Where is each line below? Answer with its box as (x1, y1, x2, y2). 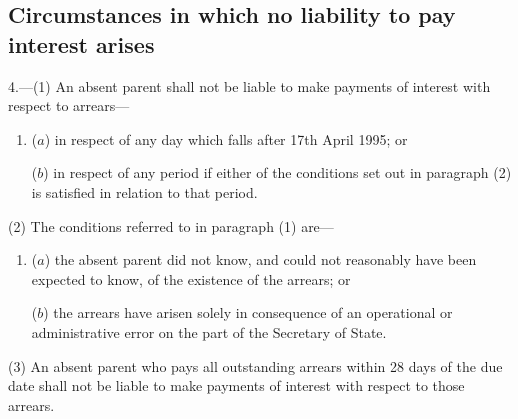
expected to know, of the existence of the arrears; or (31, 268, 351, 289)
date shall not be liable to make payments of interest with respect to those (8, 375, 465, 396)
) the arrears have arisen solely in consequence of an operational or (43, 302, 453, 323)
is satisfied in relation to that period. (31, 181, 258, 202)
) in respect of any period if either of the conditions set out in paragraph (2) (43, 162, 512, 183)
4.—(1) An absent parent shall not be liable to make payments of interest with (8, 75, 491, 96)
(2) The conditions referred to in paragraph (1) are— (8, 215, 334, 236)
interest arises (8, 28, 155, 59)
